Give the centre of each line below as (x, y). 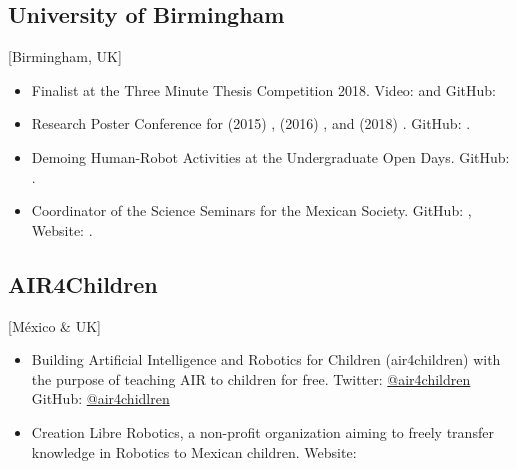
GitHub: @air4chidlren (100, 398)
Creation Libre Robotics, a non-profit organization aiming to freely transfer (262, 431)
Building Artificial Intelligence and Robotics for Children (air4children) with (266, 359)
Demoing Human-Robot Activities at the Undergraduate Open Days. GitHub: (270, 156)
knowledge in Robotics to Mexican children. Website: (194, 451)
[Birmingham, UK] (65, 56)
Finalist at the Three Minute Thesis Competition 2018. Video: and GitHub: (263, 89)
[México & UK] (54, 325)
